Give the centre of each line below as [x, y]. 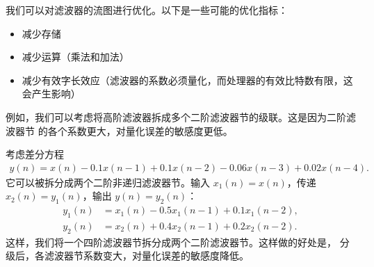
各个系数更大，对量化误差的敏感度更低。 [140, 130]
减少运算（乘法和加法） [75, 57]
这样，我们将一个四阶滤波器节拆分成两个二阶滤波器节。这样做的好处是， [171, 242]
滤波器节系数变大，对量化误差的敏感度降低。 [146, 256]
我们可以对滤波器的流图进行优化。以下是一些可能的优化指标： [147, 10]
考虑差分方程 [35, 154]
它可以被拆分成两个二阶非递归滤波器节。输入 [108, 182]
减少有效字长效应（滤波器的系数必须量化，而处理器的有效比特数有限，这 [187, 80]
